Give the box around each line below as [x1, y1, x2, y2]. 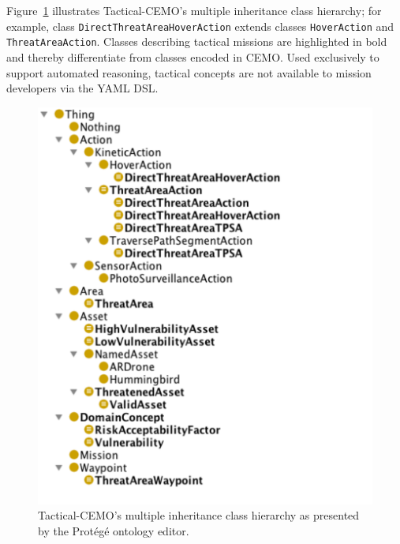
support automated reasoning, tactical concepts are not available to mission [6, 64, 372, 81]
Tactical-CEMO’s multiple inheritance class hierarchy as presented [38, 507, 360, 523]
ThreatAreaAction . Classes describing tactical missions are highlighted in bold [6, 33, 387, 50]
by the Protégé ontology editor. [38, 522, 189, 538]
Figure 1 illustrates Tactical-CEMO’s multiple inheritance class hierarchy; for [6, 2, 382, 18]
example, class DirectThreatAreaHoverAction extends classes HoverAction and [6, 17, 394, 34]
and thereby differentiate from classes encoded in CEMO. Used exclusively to [6, 48, 379, 65]
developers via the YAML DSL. [6, 80, 159, 96]
